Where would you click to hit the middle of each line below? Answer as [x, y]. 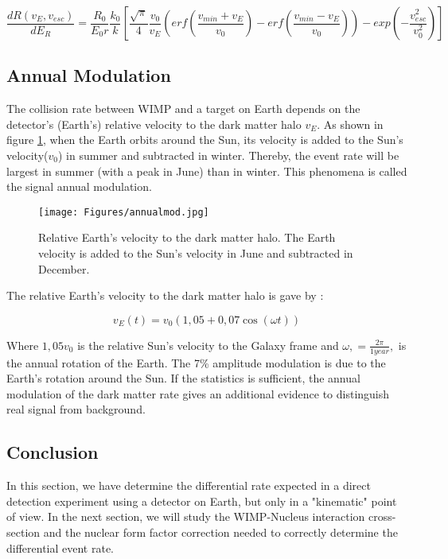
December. [64, 268]
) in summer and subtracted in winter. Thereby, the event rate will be [228, 155]
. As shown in [350, 124]
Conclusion [53, 452]
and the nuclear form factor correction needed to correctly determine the [220, 532]
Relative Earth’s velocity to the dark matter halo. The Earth [187, 237]
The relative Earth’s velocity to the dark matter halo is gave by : [165, 295]
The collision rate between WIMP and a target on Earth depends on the [183, 109]
